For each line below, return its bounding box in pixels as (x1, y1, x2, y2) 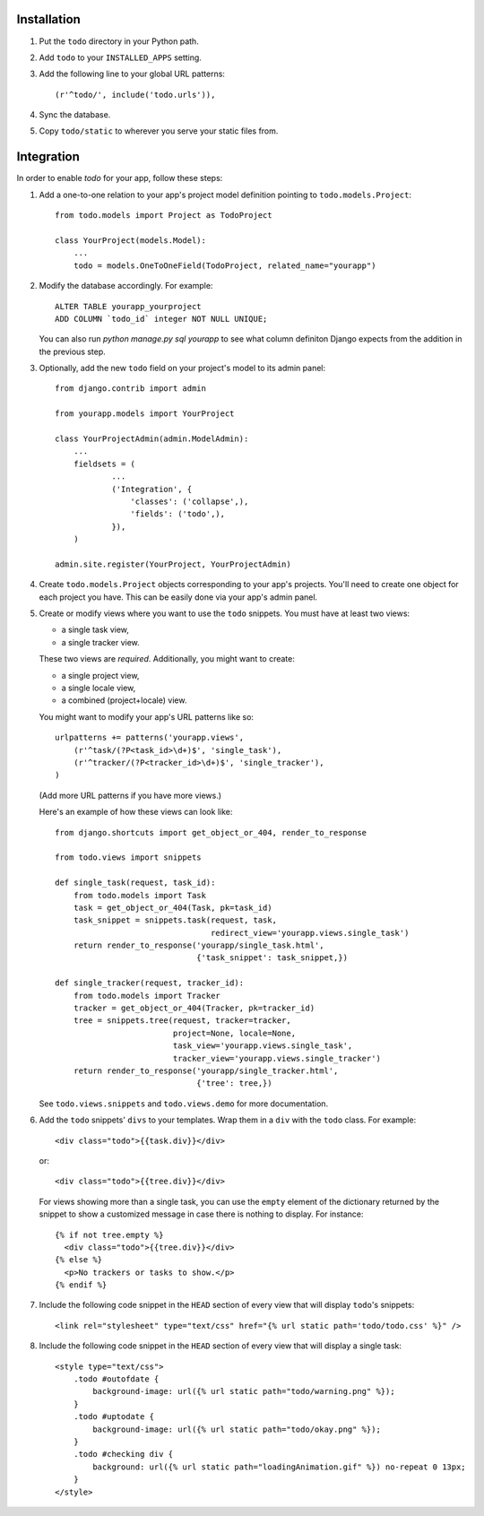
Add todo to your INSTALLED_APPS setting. (39, 52, 202, 63)
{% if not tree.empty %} (55, 1229, 164, 1240)
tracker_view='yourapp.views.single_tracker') (172, 1053, 381, 1063)
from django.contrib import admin (55, 384, 206, 394)
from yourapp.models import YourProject (55, 409, 235, 419)
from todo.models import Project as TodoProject (55, 211, 272, 221)
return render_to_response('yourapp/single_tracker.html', (73, 1065, 339, 1076)
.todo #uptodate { (73, 1412, 155, 1422)
